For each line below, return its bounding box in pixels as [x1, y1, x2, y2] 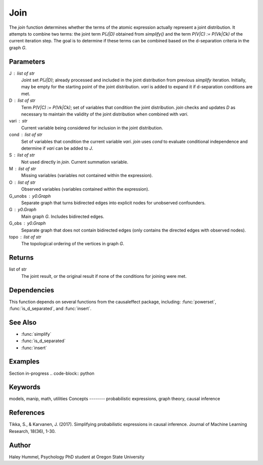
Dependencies [9, 286, 55, 294]
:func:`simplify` [21, 331, 52, 337]
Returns [9, 253, 34, 262]
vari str [9, 118, 28, 124]
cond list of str [9, 132, 42, 137]
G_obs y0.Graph [9, 220, 46, 226]
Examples [9, 357, 40, 366]
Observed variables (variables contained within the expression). [21, 186, 150, 192]
